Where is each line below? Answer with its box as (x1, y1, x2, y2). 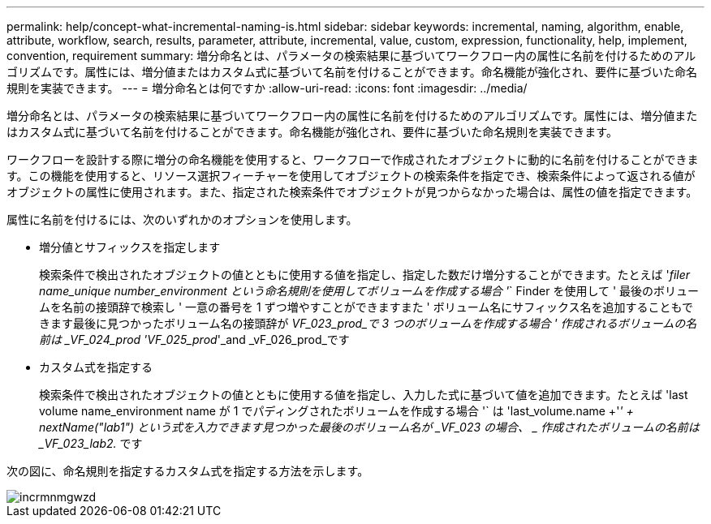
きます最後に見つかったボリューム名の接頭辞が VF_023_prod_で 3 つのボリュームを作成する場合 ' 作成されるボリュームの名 (39, 316, 697, 330)
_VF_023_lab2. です (39, 436, 143, 450)
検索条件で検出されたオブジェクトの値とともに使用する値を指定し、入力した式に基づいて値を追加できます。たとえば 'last (39, 388, 688, 402)
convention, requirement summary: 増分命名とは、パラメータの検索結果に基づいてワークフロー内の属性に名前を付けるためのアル (6, 49, 696, 62)
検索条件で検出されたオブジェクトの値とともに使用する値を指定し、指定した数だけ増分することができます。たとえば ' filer (39, 268, 691, 281)
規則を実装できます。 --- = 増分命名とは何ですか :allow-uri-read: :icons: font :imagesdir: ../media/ (6, 81, 528, 95)
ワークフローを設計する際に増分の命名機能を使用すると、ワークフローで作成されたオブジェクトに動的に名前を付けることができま (6, 152, 699, 166)
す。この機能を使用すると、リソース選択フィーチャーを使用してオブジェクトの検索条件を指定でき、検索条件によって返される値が (6, 169, 696, 183)
